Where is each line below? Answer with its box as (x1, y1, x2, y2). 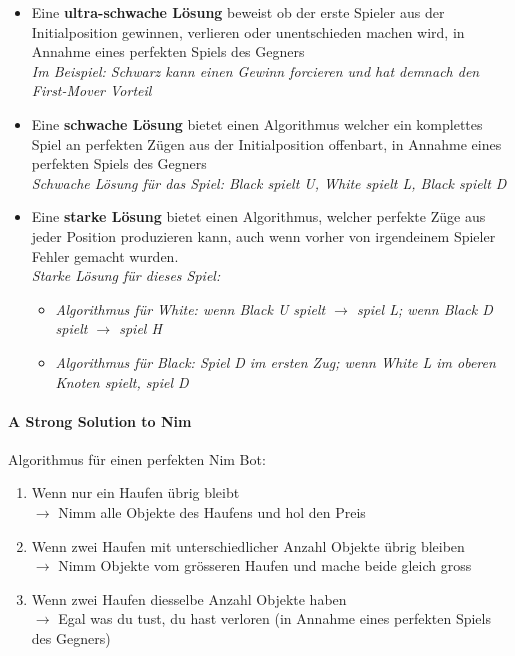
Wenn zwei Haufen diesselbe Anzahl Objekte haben (31, 588, 347, 609)
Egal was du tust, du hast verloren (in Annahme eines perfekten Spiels (58, 608, 491, 629)
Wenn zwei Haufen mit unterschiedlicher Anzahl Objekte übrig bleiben (31, 535, 465, 556)
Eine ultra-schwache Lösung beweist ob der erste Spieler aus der (31, 2, 445, 22)
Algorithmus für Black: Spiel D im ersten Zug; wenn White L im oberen (55, 351, 496, 372)
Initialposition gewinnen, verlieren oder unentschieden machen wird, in (31, 21, 465, 42)
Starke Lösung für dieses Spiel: (31, 265, 221, 286)
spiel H (119, 318, 162, 339)
